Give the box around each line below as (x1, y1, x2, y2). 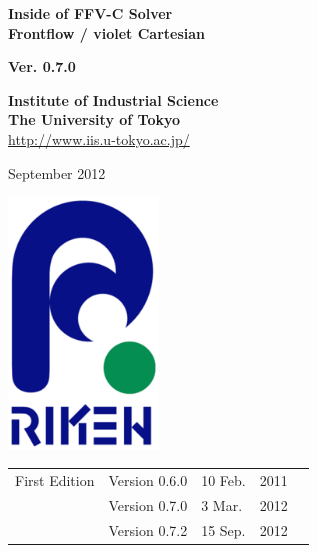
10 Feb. (201, 469, 246, 490)
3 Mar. (201, 494, 243, 515)
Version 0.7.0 (108, 494, 188, 515)
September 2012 (8, 162, 106, 183)
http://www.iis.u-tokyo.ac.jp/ (8, 128, 190, 149)
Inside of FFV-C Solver (8, 3, 173, 23)
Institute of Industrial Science (8, 89, 219, 110)
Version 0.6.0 (108, 469, 188, 490)
